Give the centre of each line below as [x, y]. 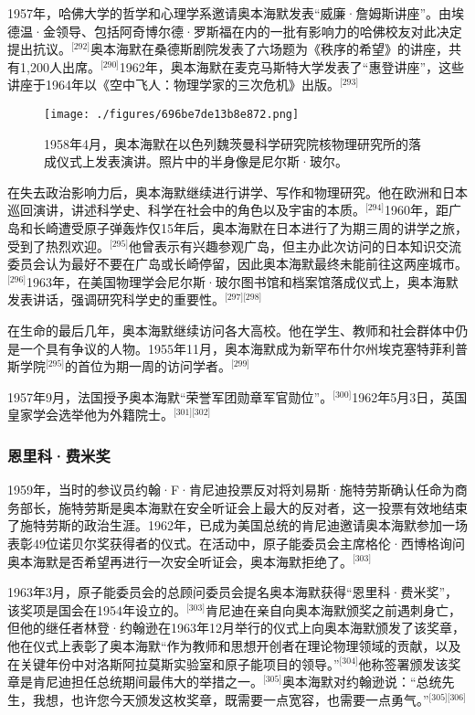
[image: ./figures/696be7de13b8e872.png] [172, 114]
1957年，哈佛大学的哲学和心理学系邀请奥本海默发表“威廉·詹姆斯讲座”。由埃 [236, 13]
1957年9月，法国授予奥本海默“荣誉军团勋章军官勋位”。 [170, 396]
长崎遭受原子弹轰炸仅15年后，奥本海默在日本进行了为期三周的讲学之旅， [250, 228]
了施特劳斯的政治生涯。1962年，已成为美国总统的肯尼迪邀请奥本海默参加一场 [237, 525]
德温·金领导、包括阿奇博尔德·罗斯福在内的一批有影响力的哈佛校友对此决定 [235, 31]
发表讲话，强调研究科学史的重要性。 [116, 299]
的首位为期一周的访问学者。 [148, 366]
